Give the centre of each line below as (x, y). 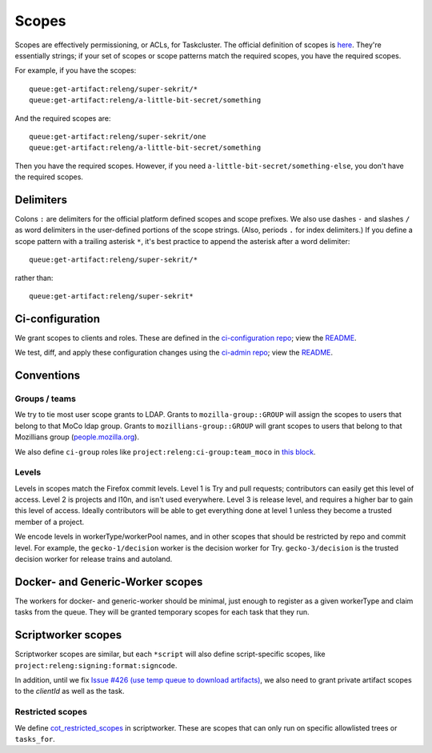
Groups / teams (45, 399)
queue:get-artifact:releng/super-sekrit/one (118, 136)
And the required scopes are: (63, 118)
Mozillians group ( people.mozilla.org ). (77, 437)
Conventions (48, 376)
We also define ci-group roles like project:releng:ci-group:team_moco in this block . (165, 451)
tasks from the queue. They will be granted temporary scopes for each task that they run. (162, 612)
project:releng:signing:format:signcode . (96, 665)
